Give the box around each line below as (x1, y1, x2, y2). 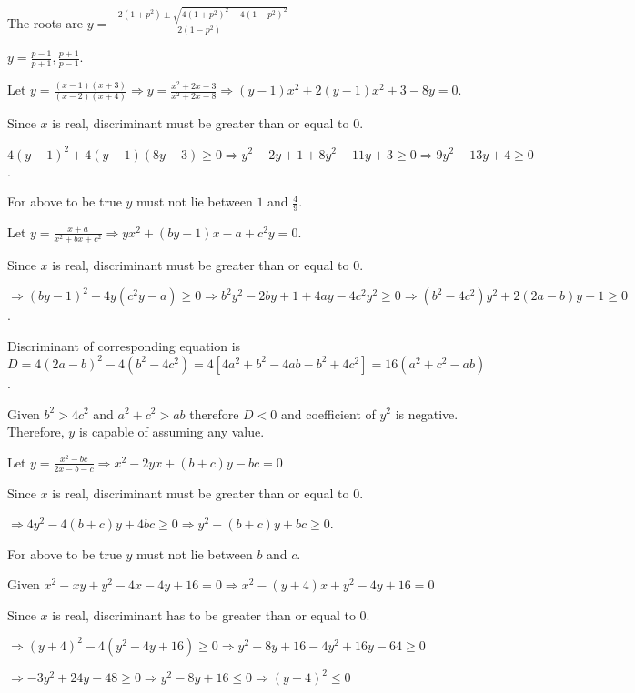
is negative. (395, 404, 459, 423)
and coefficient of (280, 404, 376, 423)
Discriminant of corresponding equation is (7, 336, 241, 355)
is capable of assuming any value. (78, 422, 265, 441)
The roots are (7, 13, 83, 32)
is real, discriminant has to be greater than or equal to (52, 605, 356, 624)
